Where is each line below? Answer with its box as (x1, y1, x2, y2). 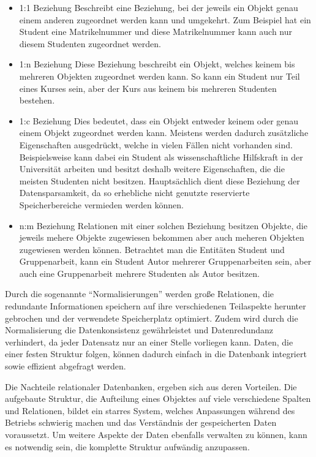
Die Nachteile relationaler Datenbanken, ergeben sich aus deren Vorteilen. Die (5, 380, 297, 393)
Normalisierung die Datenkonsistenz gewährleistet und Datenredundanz (5, 323, 273, 336)
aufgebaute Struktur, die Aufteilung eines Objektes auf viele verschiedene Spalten (5, 392, 311, 405)
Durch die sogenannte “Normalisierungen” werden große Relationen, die (5, 287, 274, 300)
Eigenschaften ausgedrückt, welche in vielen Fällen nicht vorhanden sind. (19, 138, 293, 151)
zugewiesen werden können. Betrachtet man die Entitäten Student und (19, 243, 285, 255)
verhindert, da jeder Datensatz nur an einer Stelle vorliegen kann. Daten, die (5, 335, 293, 348)
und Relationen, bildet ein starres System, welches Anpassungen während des (5, 404, 295, 417)
